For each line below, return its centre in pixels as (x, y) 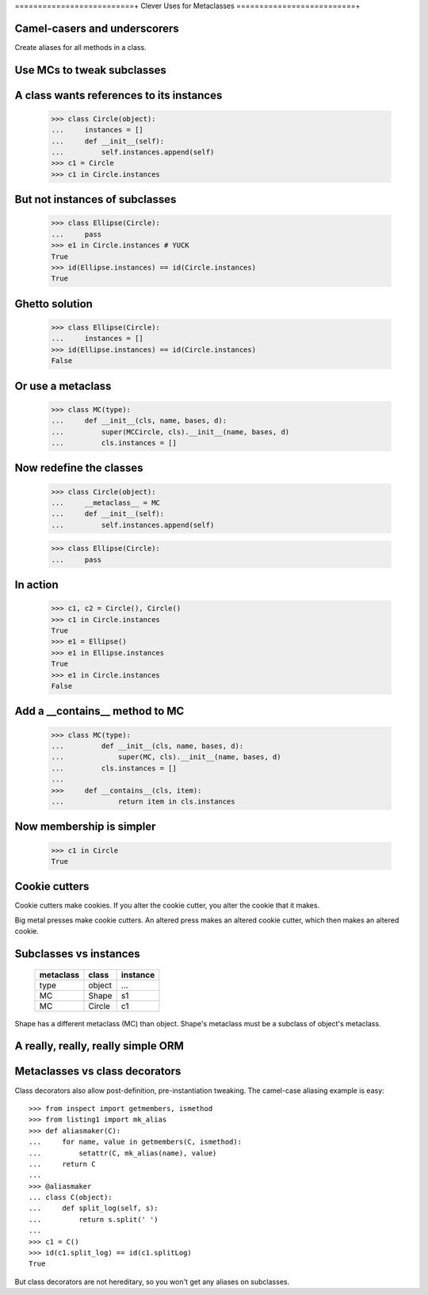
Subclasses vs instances (77, 954)
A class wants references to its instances (118, 95)
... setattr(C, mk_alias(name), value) (123, 1153)
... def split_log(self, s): (94, 1208)
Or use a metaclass (63, 386)
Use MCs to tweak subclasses (90, 70)
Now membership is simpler (85, 827)
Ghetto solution (53, 304)
